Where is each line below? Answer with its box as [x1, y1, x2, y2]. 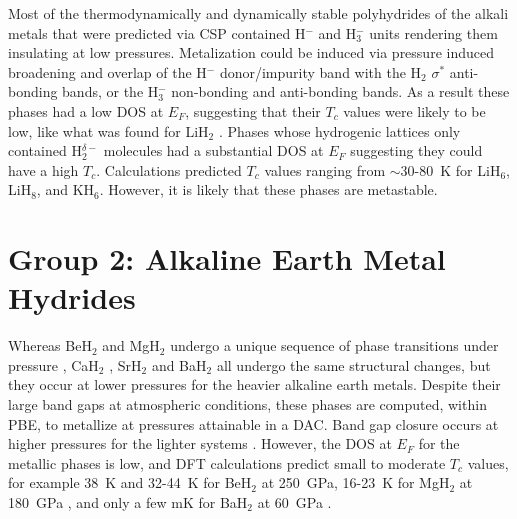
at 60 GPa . [257, 492, 332, 512]
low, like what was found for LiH [8, 120, 209, 141]
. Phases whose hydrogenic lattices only [218, 120, 461, 141]
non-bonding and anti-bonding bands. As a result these [171, 81, 510, 102]
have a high [8, 159, 79, 180]
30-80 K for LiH [400, 159, 501, 180]
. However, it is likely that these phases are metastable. [99, 179, 438, 200]
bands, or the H [62, 81, 159, 102]
